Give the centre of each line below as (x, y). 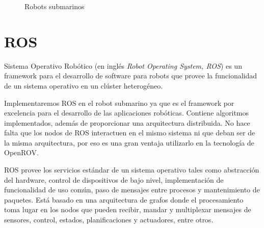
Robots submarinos (55, 6)
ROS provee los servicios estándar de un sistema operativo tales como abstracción (132, 170)
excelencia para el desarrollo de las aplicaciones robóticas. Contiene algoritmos (127, 113)
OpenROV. (21, 152)
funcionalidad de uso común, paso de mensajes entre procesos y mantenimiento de (132, 190)
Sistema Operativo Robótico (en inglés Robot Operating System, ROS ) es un (123, 65)
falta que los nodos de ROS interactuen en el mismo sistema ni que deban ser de (130, 133)
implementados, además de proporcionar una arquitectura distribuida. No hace (127, 122)
